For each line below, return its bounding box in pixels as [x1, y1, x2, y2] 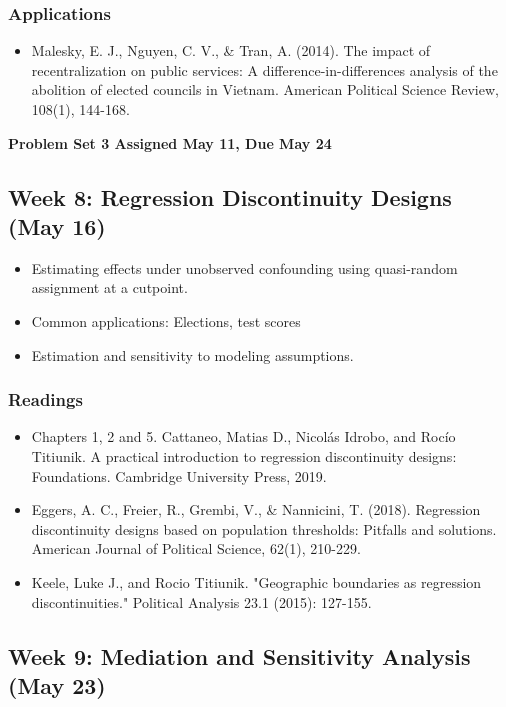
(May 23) [8, 669, 106, 700]
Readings [8, 387, 83, 412]
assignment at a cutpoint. [31, 277, 188, 298]
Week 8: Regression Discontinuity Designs [8, 181, 452, 212]
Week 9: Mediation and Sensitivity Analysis [8, 640, 471, 671]
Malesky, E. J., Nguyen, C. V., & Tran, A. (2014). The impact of [31, 40, 431, 61]
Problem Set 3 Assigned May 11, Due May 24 [8, 132, 332, 153]
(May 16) [8, 210, 106, 241]
